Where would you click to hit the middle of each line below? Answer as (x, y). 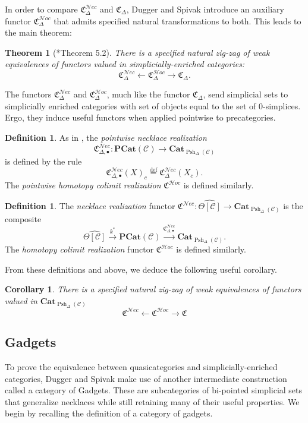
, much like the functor (148, 94)
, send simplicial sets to (246, 94)
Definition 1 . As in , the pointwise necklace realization (106, 137)
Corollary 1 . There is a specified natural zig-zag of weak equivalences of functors (153, 289)
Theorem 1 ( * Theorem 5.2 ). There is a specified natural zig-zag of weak (137, 52)
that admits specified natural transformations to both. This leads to (177, 20)
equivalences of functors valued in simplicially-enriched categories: (125, 64)
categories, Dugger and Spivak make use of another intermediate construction (146, 378)
